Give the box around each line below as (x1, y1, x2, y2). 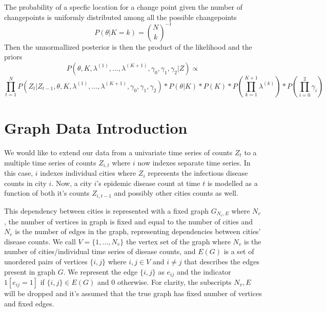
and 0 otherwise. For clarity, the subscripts (97, 276, 232, 287)
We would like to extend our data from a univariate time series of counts (4, 147, 233, 157)
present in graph (4, 266, 56, 277)
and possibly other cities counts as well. (114, 188, 238, 198)
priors (4, 51, 23, 62)
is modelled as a (207, 177, 258, 188)
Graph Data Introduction (4, 117, 188, 138)
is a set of (223, 246, 254, 257)
